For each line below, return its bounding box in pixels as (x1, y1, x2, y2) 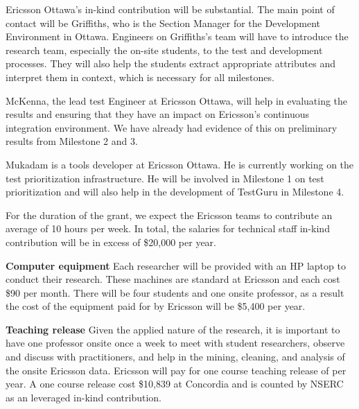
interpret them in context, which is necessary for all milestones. (6, 69, 274, 84)
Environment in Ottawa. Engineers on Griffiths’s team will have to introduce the (6, 29, 349, 44)
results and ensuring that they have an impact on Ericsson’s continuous (6, 107, 309, 121)
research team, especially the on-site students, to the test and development (6, 42, 323, 57)
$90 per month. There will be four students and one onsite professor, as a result (6, 285, 344, 299)
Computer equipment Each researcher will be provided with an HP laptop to (6, 258, 346, 272)
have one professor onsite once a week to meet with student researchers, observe (6, 336, 345, 350)
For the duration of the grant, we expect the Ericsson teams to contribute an (6, 207, 333, 222)
